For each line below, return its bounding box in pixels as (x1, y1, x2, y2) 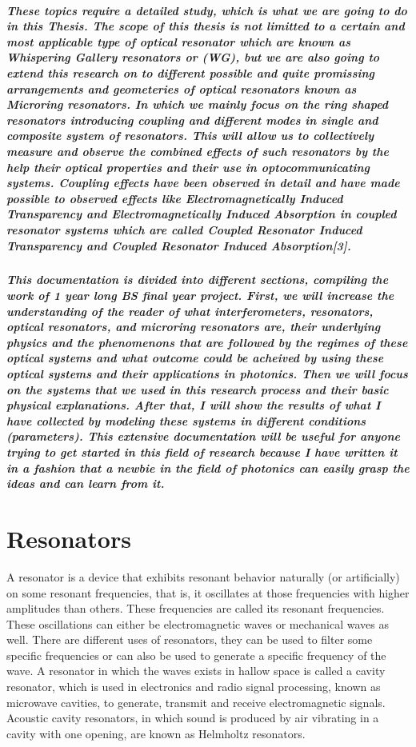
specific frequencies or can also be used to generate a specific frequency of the (6, 646, 386, 663)
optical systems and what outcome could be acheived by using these (6, 350, 384, 366)
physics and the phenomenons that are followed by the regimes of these (6, 334, 408, 350)
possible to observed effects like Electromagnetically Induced (6, 190, 343, 206)
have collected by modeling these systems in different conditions (6, 412, 366, 429)
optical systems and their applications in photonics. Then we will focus (6, 366, 408, 382)
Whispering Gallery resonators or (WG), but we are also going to (6, 49, 380, 66)
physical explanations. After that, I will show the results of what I (6, 397, 381, 413)
